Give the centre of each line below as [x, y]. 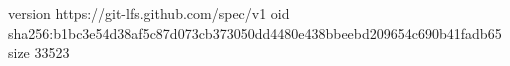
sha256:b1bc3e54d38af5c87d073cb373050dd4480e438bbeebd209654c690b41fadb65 [255, 32]
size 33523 [39, 52]
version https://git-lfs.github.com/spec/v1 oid [149, 13]
